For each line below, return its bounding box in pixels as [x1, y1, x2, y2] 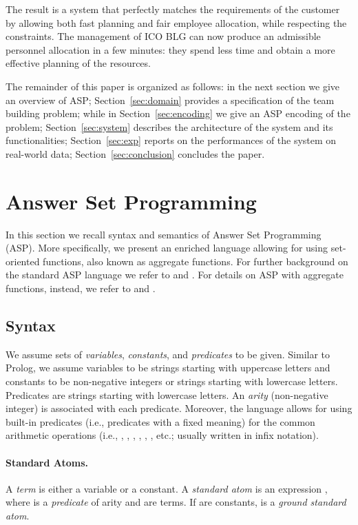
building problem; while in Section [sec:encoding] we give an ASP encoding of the [6, 106, 350, 121]
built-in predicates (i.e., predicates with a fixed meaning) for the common [6, 414, 315, 429]
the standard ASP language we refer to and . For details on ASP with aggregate [6, 267, 344, 282]
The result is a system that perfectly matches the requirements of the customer [6, 2, 340, 16]
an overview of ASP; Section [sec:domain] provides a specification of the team [6, 92, 335, 107]
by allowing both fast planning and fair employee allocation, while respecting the [6, 15, 347, 30]
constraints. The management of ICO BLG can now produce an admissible [6, 29, 321, 43]
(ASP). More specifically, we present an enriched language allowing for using [6, 240, 328, 255]
